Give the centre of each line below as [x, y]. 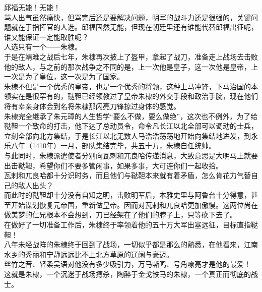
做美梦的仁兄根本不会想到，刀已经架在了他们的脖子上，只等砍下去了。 [120, 215]
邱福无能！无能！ [32, 7]
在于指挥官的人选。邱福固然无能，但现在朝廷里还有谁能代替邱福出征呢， [138, 27]
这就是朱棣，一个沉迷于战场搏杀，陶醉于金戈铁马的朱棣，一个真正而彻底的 [127, 274]
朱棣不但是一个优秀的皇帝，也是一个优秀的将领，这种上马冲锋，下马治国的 [127, 86]
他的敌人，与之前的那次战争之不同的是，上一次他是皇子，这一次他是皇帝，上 [131, 66]
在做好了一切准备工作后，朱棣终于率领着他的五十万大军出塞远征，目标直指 [127, 225]
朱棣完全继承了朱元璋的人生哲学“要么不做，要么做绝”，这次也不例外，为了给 [131, 116]
